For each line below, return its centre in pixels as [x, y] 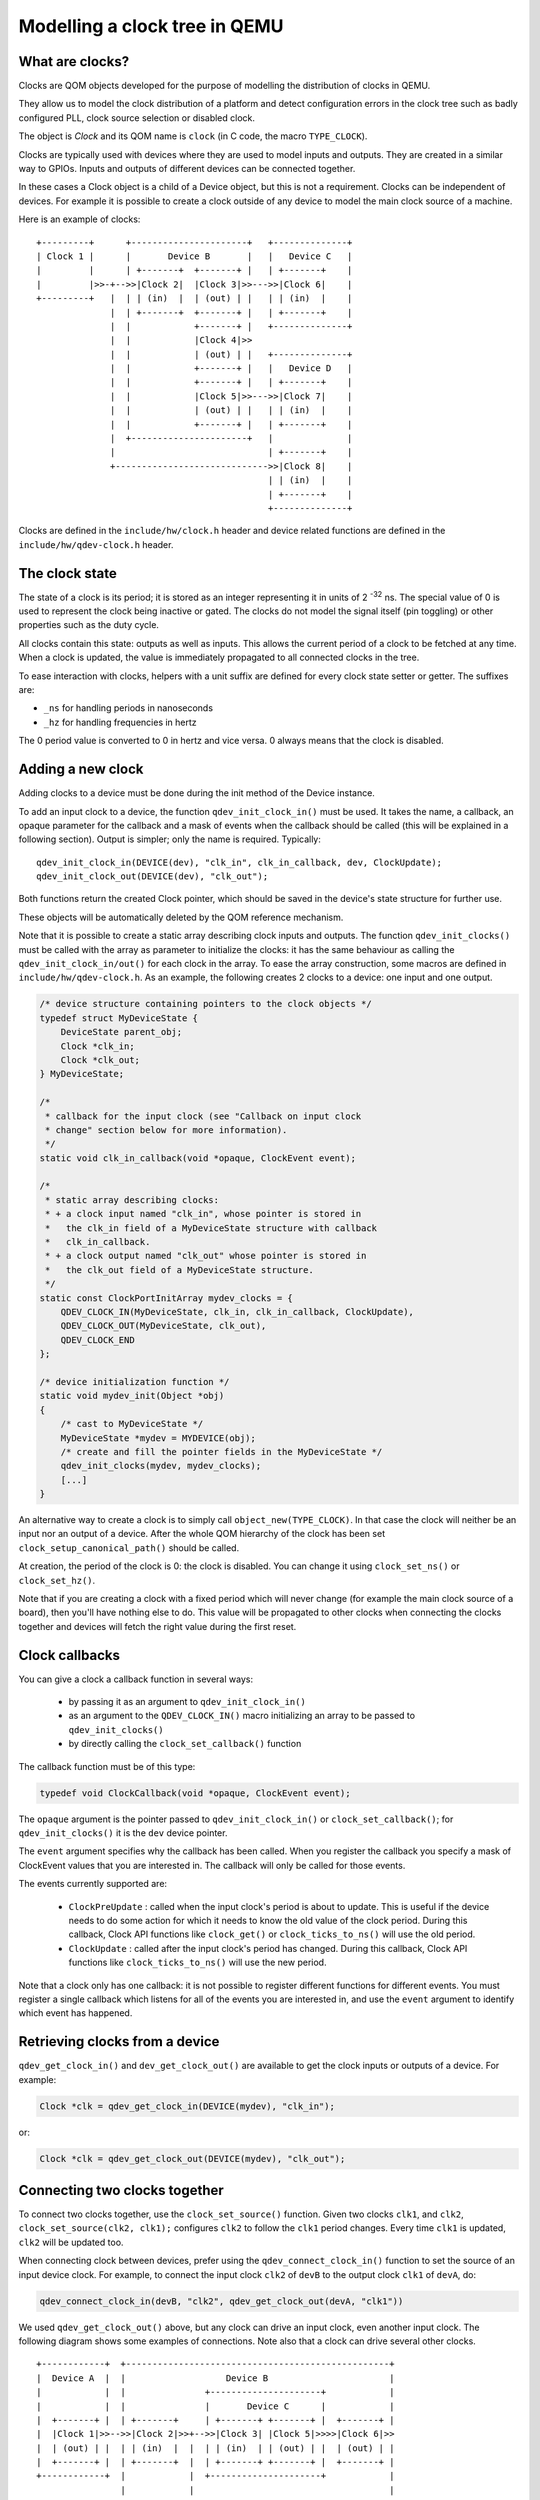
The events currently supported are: [93, 1884]
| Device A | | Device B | [215, 2378]
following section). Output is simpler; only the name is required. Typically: [170, 839]
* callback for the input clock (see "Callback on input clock [203, 1116]
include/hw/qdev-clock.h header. [96, 544]
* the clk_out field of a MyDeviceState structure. [179, 1269]
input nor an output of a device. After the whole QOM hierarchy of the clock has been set [201, 1534]
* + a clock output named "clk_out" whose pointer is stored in [206, 1256]
